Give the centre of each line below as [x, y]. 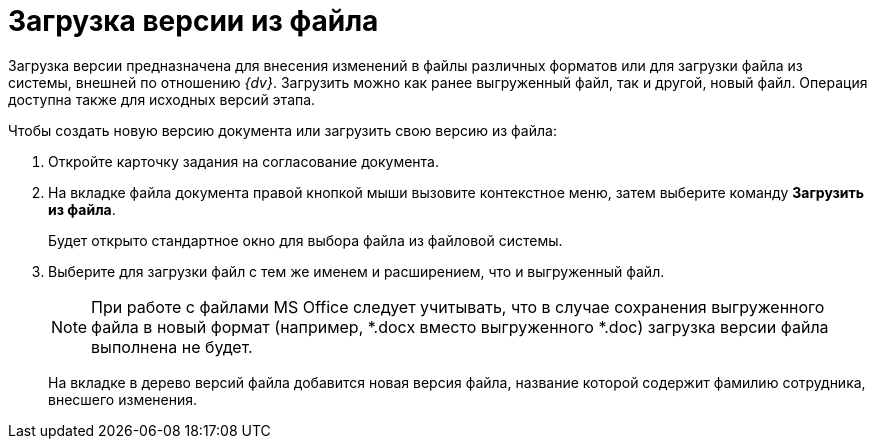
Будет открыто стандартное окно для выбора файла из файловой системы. [305, 240]
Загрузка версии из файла [193, 21]
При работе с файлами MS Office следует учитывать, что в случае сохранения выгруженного [458, 306]
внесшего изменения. [123, 399]
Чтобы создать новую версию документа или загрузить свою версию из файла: [282, 130]
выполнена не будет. [172, 346]
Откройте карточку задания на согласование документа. [244, 161]
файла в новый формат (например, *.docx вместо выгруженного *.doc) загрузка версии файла [460, 326]
